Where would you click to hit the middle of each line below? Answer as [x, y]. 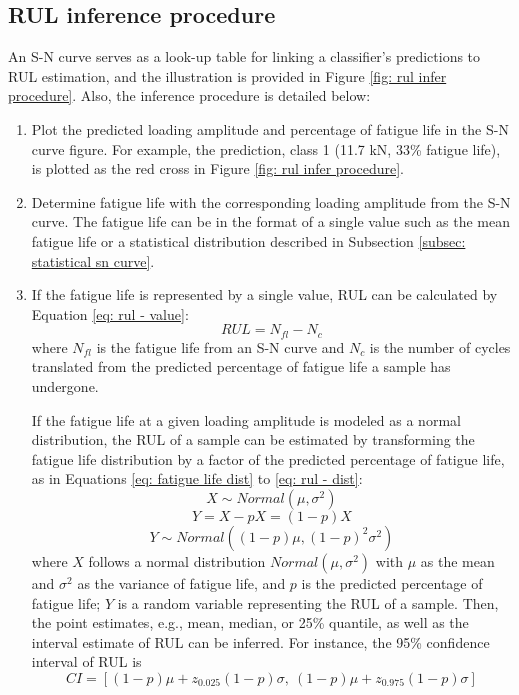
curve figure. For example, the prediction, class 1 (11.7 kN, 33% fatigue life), [266, 148]
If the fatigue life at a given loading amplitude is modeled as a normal [246, 419]
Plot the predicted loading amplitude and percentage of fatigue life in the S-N [270, 128]
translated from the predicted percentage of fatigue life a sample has [241, 366]
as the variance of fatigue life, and [181, 582]
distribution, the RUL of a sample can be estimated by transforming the [253, 439]
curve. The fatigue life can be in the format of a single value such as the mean [271, 221]
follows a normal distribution [177, 560]
